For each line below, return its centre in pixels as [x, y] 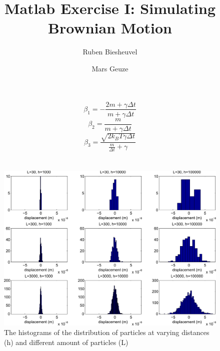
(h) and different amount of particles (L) [66, 342]
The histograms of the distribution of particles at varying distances [107, 332]
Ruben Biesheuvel [110, 52]
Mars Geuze [110, 68]
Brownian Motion [110, 28]
